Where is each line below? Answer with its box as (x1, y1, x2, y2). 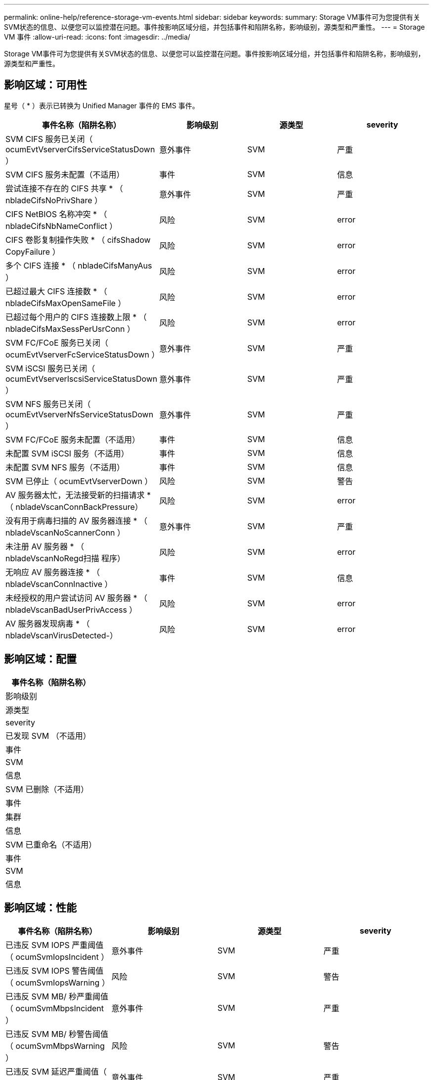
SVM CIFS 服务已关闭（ (5, 134, 93, 144)
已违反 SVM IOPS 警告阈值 (5, 965, 104, 976)
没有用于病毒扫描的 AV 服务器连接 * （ (5, 515, 148, 526)
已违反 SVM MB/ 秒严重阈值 (5, 991, 108, 1001)
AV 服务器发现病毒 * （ (5, 618, 90, 629)
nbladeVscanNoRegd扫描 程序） (5, 553, 126, 563)
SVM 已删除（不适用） (5, 784, 89, 794)
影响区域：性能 (4, 901, 77, 914)
